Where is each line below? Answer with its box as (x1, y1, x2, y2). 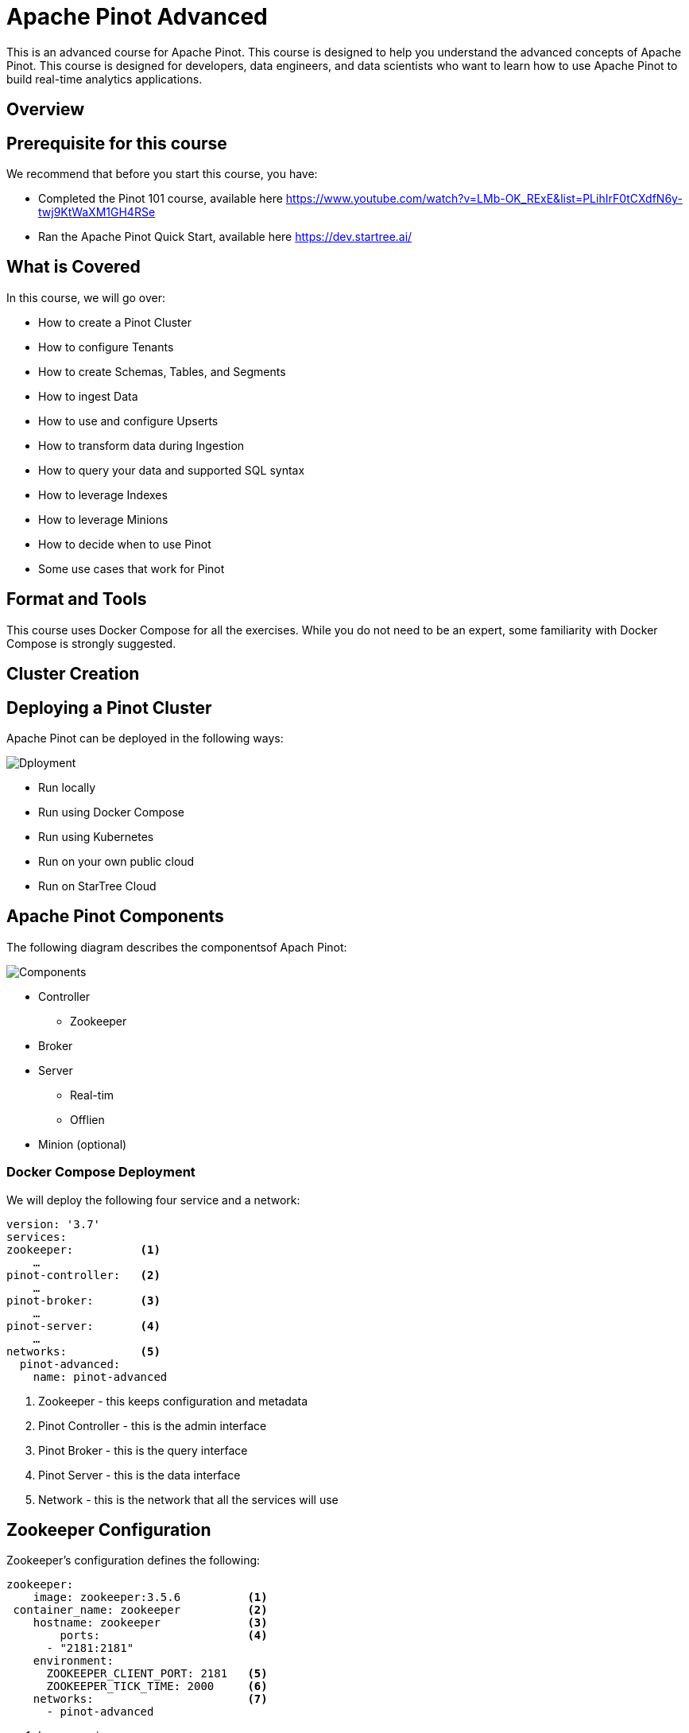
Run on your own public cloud (38, 854, 195, 868)
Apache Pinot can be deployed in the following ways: (6, 731, 284, 745)
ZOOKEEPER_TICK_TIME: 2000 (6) (46, 1680, 268, 1693)
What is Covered (6, 257, 141, 277)
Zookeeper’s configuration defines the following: (6, 1553, 261, 1568)
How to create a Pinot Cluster (38, 315, 192, 329)
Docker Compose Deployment (6, 1164, 195, 1181)
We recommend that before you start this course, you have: (6, 167, 318, 181)
